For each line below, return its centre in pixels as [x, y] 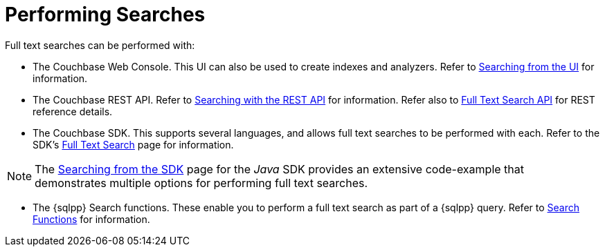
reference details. [73, 111]
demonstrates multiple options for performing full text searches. [201, 183]
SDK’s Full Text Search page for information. [133, 144]
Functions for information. [91, 219]
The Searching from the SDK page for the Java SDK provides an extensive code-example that [279, 169]
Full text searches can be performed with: [100, 45]
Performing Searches [105, 14]
